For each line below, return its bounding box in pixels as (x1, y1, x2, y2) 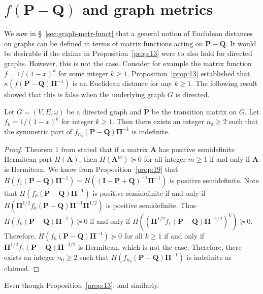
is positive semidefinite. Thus (106, 199, 196, 210)
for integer (61, 116, 93, 127)
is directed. (175, 89, 210, 100)
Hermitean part (4, 154, 52, 164)
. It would (225, 38, 256, 48)
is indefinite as (186, 251, 232, 262)
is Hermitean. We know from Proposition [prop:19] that (4, 164, 178, 174)
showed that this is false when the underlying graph (4, 89, 165, 100)
